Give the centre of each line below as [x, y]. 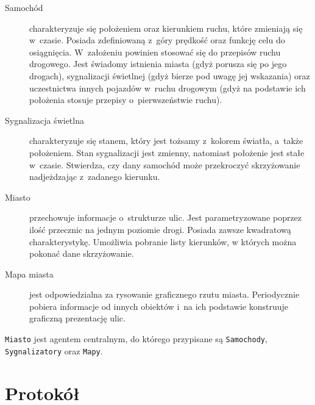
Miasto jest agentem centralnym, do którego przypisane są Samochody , [136, 339]
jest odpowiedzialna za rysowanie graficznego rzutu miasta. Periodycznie [165, 294]
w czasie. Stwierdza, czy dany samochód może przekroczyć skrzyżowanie [165, 164]
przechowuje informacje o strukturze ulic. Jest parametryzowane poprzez [166, 217]
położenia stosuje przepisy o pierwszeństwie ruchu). [126, 100]
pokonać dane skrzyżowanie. [82, 253]
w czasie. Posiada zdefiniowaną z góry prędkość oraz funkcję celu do [157, 40]
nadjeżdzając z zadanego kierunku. [95, 177]
